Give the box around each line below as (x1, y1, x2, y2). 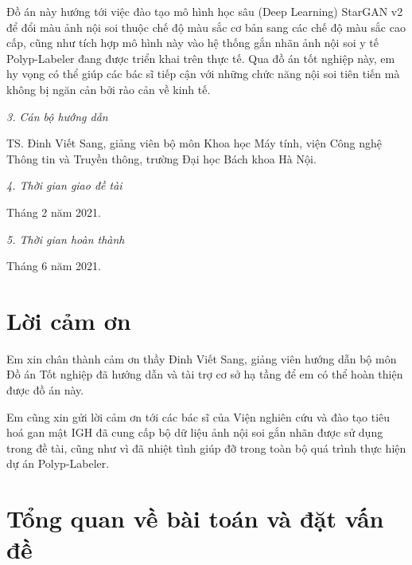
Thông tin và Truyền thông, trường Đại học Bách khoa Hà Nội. (6, 150, 317, 167)
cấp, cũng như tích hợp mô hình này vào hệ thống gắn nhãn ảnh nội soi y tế (6, 34, 379, 51)
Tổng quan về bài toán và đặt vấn (6, 502, 384, 535)
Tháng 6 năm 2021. (6, 257, 101, 274)
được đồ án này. (6, 382, 84, 398)
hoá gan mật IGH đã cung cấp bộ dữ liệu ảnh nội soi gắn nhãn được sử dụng (6, 424, 383, 441)
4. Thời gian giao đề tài (6, 177, 122, 194)
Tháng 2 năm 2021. (6, 203, 101, 220)
